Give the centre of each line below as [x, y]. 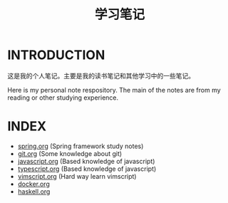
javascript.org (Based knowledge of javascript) [86, 161]
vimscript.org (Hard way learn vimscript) [77, 176]
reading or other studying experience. [63, 98]
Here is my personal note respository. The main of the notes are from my [114, 90]
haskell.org [34, 191]
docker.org [33, 184]
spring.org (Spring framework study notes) [81, 146]
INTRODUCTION [56, 55]
